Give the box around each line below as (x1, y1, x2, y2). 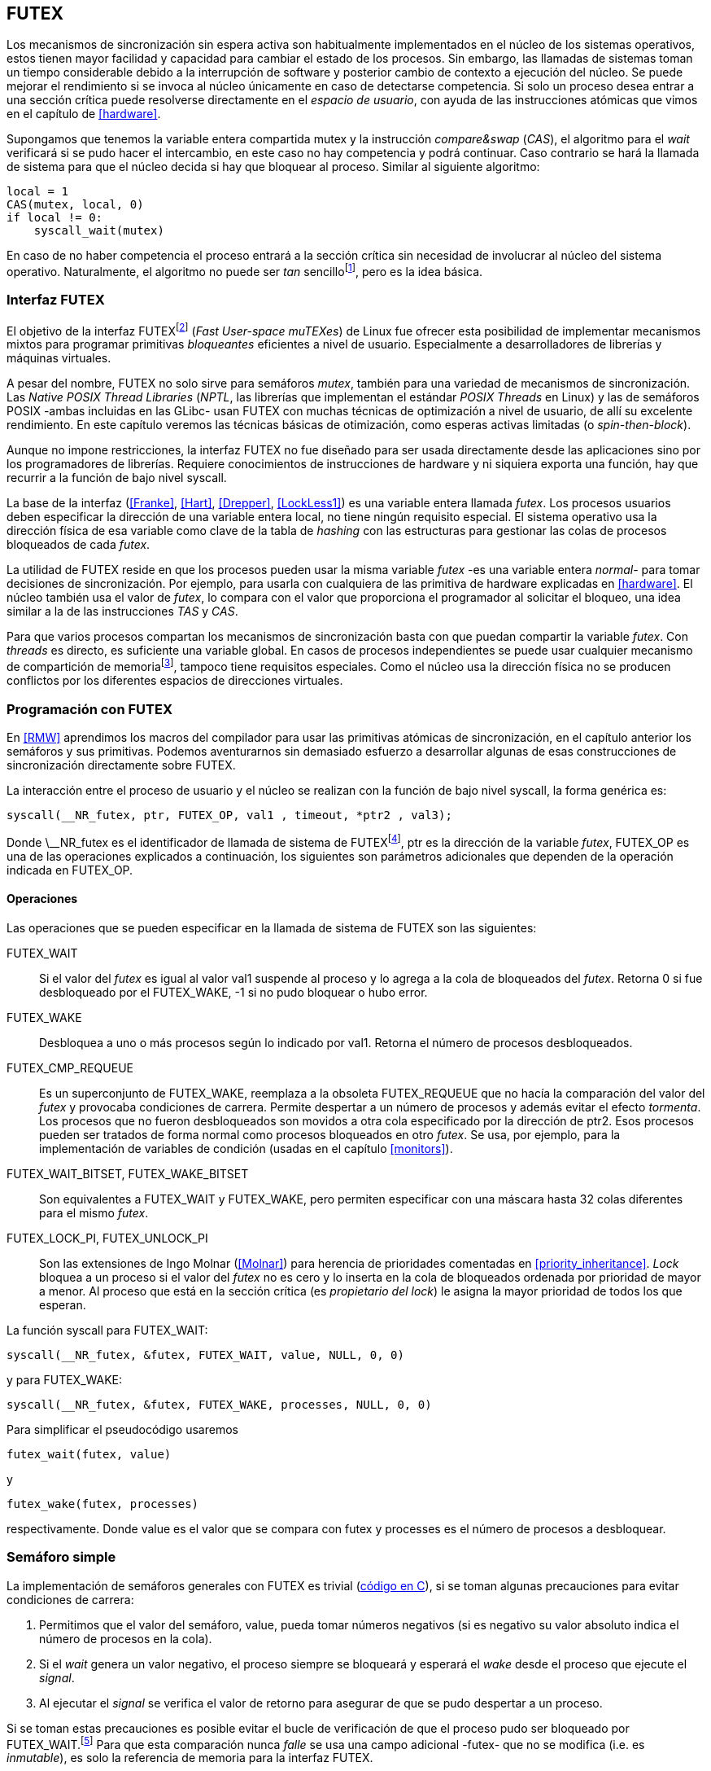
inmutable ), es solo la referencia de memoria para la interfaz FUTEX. (7, 1751, 373, 1765)
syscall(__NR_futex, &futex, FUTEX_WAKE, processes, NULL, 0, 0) (7, 1397, 432, 1411)
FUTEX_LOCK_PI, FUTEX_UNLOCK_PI (7, 1230, 208, 1245)
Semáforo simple (7, 1549, 116, 1566)
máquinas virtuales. (7, 351, 111, 366)
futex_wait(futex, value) (7, 1447, 172, 1461)
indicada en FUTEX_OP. (7, 862, 133, 877)
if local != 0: (7, 211, 103, 225)
